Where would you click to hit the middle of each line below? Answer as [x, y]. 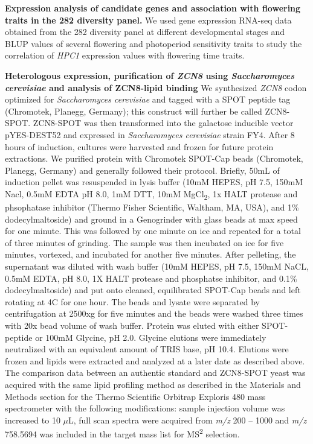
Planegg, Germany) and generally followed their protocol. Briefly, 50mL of [142, 170]
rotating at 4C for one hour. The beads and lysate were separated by [132, 301]
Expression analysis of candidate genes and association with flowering [153, 8]
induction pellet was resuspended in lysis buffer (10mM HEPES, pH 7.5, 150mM [154, 182]
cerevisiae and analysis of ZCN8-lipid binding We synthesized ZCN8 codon [156, 87]
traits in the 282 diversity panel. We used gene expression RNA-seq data [148, 20]
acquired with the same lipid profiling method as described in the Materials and [153, 384]
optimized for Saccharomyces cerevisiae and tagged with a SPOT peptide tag [148, 99]
